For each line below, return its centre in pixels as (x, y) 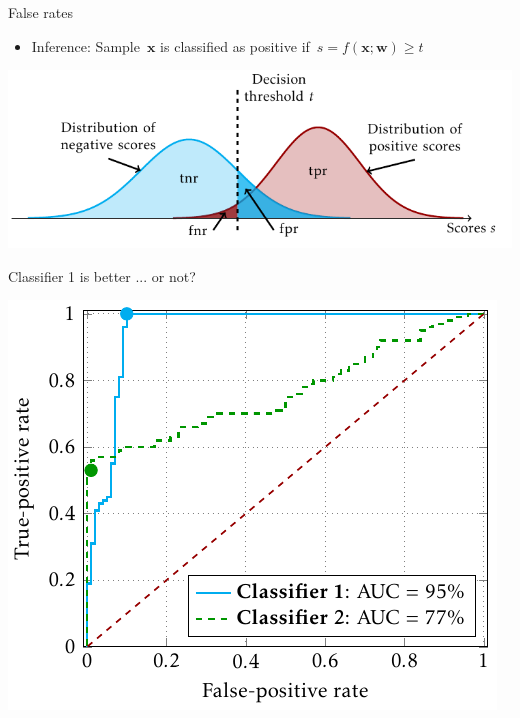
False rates (40, 12)
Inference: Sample (85, 45)
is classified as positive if (235, 45)
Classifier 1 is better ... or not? (102, 275)
